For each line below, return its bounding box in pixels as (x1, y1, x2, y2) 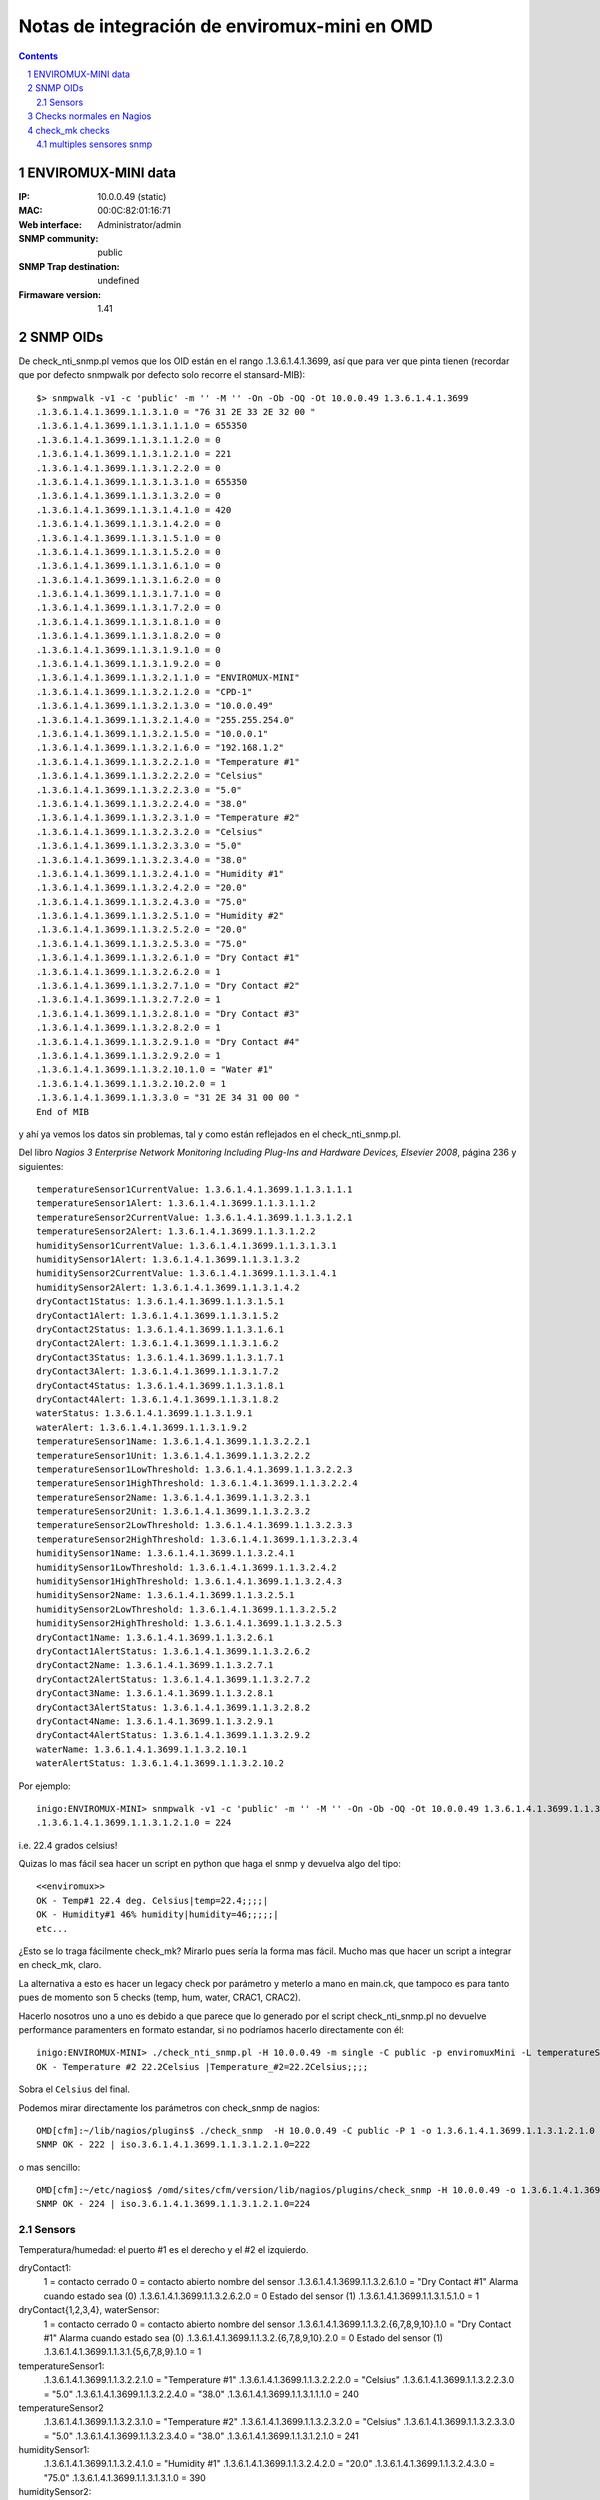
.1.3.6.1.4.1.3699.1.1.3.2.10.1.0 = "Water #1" (36, 1064, 274, 1075)
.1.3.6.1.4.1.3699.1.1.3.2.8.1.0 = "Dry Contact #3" (36, 1008, 300, 1019)
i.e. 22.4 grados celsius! (18, 1839, 118, 1851)
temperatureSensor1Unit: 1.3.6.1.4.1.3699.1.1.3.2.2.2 (36, 1450, 311, 1461)
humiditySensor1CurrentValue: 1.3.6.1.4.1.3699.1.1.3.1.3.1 (36, 1240, 337, 1251)
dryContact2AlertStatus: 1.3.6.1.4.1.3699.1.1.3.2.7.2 (36, 1673, 311, 1685)
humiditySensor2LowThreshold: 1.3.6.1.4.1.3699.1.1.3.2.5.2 (36, 1603, 337, 1615)
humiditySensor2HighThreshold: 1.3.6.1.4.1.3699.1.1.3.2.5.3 (36, 1618, 342, 1629)
